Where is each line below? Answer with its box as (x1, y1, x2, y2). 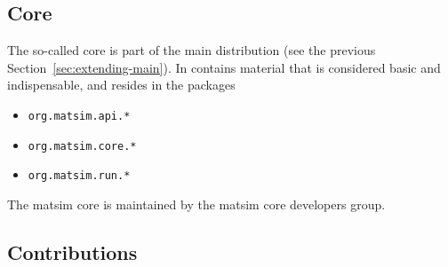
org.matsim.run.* (28, 169, 131, 183)
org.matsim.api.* (28, 109, 131, 122)
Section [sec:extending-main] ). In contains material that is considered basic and (7, 58, 441, 76)
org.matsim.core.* (28, 139, 137, 153)
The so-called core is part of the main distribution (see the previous (7, 41, 376, 59)
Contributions (7, 238, 138, 265)
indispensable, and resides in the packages (7, 75, 236, 94)
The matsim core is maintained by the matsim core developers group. (7, 194, 386, 213)
